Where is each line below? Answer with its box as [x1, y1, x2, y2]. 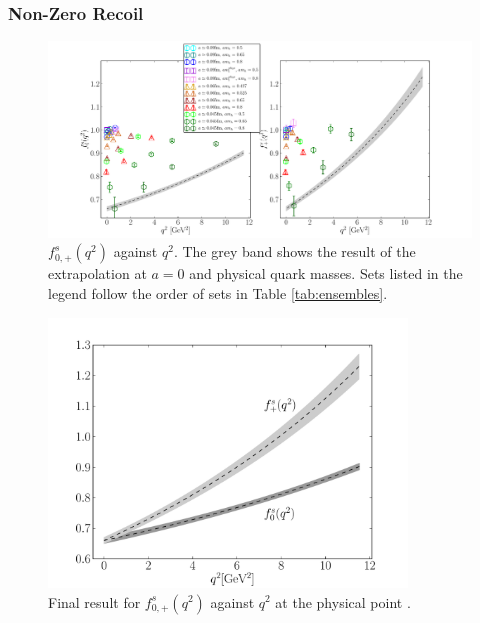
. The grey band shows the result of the [173, 241, 416, 262]
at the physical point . [275, 591, 411, 612]
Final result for [48, 591, 141, 612]
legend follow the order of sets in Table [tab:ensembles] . [48, 283, 388, 304]
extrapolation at [48, 263, 147, 284]
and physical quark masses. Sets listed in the [189, 263, 463, 284]
